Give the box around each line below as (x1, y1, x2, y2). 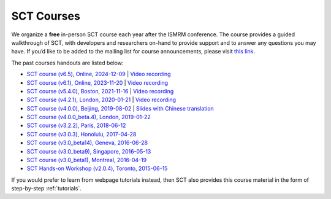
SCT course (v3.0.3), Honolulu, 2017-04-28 (26, 130, 137, 138)
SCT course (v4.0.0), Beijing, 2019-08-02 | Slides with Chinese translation (26, 104, 214, 112)
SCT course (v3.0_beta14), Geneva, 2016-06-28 (26, 139, 148, 147)
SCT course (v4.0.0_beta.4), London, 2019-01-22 (26, 114, 151, 121)
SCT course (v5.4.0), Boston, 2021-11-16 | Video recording (26, 87, 174, 95)
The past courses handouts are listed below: (11, 59, 124, 66)
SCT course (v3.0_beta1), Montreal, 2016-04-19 (26, 157, 147, 164)
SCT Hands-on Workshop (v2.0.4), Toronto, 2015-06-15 (26, 165, 168, 172)
